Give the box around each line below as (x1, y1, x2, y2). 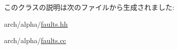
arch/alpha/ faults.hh (4, 18, 68, 29)
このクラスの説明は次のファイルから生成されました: (4, 2, 174, 12)
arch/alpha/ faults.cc (4, 35, 66, 46)
